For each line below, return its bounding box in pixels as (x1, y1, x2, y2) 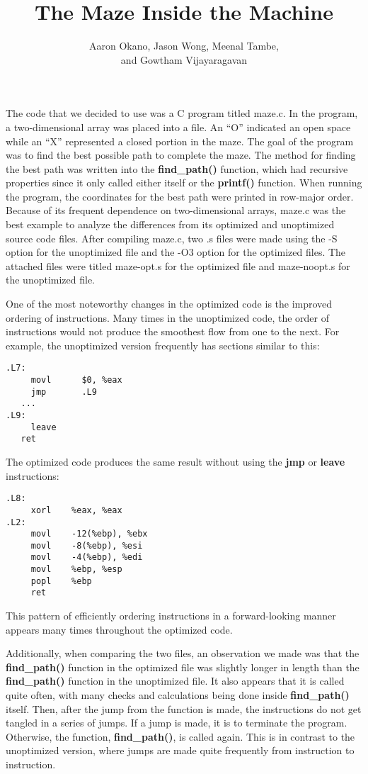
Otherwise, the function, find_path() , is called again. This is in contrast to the (6, 729, 355, 744)
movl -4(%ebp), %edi (30, 552, 143, 563)
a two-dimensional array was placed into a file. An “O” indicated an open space (6, 119, 351, 134)
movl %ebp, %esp (30, 564, 122, 575)
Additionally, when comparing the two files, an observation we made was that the (6, 646, 360, 661)
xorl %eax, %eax (30, 505, 122, 515)
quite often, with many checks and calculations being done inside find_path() (6, 688, 350, 702)
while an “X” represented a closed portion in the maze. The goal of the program (6, 133, 354, 148)
